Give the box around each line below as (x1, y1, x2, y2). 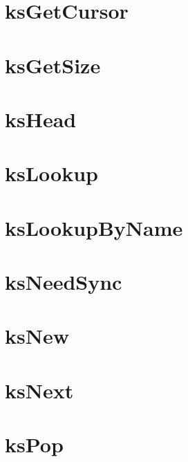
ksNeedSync (5, 268, 122, 296)
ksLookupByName (5, 213, 183, 241)
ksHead (5, 104, 77, 133)
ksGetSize (5, 50, 101, 79)
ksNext (5, 376, 74, 404)
